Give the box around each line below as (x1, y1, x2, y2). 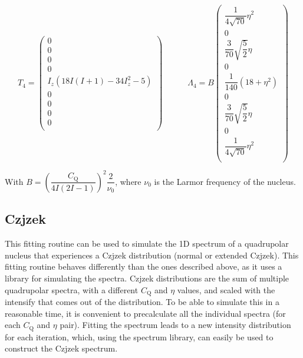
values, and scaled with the (177, 283, 275, 296)
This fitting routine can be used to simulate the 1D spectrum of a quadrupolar (5, 237, 289, 250)
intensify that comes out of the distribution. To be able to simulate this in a (5, 295, 279, 307)
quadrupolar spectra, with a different (5, 283, 139, 296)
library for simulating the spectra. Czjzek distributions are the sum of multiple (5, 271, 289, 284)
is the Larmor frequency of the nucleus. (154, 175, 296, 187)
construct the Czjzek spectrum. (5, 342, 118, 354)
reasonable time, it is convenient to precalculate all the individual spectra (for (5, 307, 286, 319)
